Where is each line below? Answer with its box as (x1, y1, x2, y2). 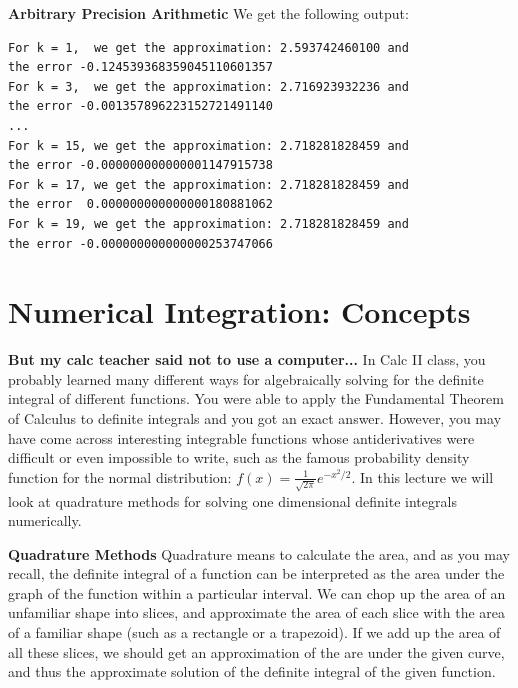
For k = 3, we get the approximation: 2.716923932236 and (8, 79, 409, 94)
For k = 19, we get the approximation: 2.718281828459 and (8, 216, 409, 231)
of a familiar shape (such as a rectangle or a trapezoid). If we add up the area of (8, 622, 501, 643)
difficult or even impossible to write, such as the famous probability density (8, 447, 470, 468)
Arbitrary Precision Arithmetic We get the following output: (8, 3, 409, 23)
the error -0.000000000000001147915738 (8, 158, 273, 173)
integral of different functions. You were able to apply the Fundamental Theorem (8, 388, 504, 409)
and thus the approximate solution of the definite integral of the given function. (8, 661, 496, 682)
